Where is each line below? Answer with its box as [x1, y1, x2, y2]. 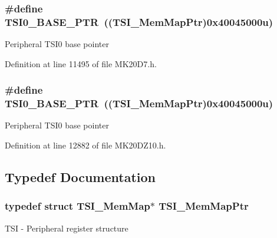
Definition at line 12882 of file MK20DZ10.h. [5, 139, 166, 151]
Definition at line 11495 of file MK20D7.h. [5, 57, 157, 70]
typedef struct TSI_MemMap [5, 199, 150, 213]
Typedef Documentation [5, 168, 156, 186]
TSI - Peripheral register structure [5, 222, 128, 234]
